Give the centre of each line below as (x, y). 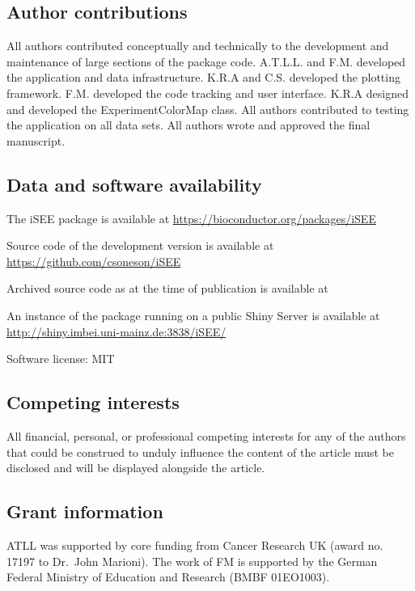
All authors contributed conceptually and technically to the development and (198, 46)
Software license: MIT (61, 359)
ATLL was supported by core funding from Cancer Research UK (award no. (195, 545)
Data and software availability (134, 184)
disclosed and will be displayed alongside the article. (136, 468)
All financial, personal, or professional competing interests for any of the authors (206, 435)
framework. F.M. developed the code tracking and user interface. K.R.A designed (207, 93)
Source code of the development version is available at (140, 245)
